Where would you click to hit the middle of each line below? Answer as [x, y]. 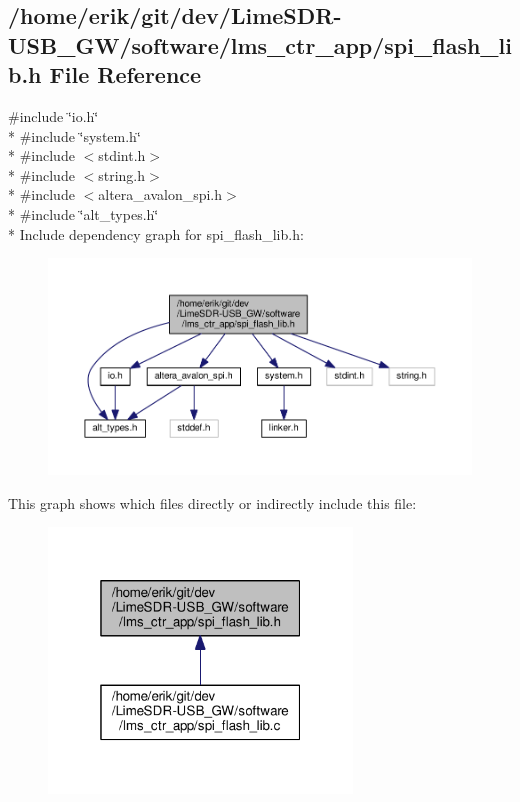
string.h [122, 174]
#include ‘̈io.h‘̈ [53, 115]
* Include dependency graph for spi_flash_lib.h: [156, 233]
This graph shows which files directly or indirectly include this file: [212, 502]
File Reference [125, 74]
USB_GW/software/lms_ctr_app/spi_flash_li [260, 44]
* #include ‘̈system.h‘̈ [74, 135]
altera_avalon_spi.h [160, 194]
